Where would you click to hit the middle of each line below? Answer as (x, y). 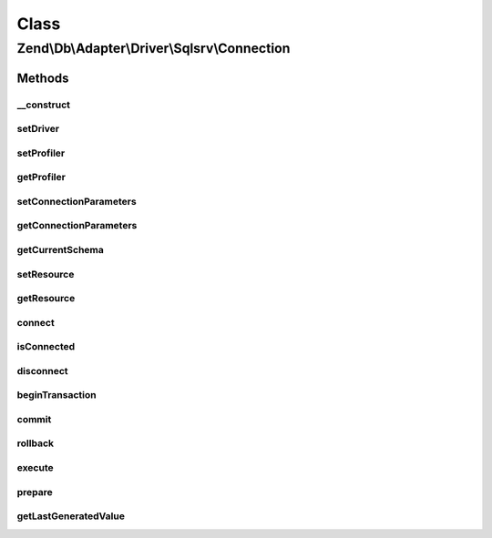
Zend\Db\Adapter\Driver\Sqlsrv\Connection (154, 48)
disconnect (42, 371)
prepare (35, 492)
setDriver (38, 129)
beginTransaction (56, 395)
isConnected (46, 347)
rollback (36, 443)
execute (35, 468)
